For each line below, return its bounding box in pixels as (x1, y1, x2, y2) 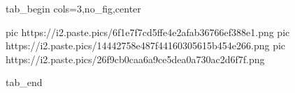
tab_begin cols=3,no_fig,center (6, 1, 141, 15)
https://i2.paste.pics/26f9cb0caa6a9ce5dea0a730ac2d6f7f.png (6, 51, 265, 66)
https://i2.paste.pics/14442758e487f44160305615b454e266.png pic (6, 38, 286, 53)
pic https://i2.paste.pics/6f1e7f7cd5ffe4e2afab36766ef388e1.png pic (6, 24, 290, 39)
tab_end (6, 75, 43, 90)
